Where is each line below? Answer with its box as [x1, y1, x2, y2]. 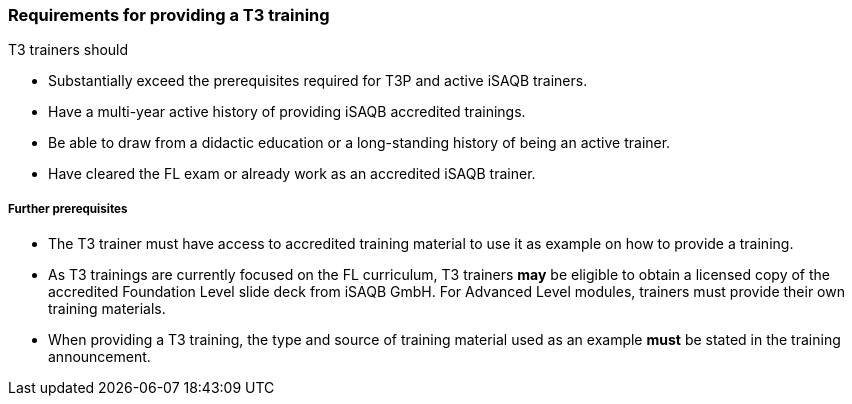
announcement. [48, 348, 151, 366]
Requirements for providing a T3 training [8, 5, 330, 25]
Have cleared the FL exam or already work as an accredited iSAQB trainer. [48, 165, 536, 183]
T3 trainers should [8, 41, 129, 59]
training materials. [48, 300, 166, 318]
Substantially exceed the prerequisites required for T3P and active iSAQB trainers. [48, 72, 588, 90]
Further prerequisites [8, 201, 128, 216]
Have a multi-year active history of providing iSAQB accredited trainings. [48, 103, 526, 121]
